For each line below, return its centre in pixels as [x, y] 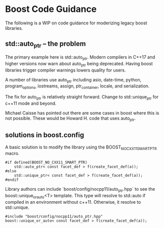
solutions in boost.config [45, 135]
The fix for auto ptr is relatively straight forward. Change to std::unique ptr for [82, 97]
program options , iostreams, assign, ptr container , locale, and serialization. [77, 87]
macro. [12, 153]
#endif [12, 180]
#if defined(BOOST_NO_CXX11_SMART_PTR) [46, 162]
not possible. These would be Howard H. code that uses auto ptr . [71, 119]
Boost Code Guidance [51, 9]
